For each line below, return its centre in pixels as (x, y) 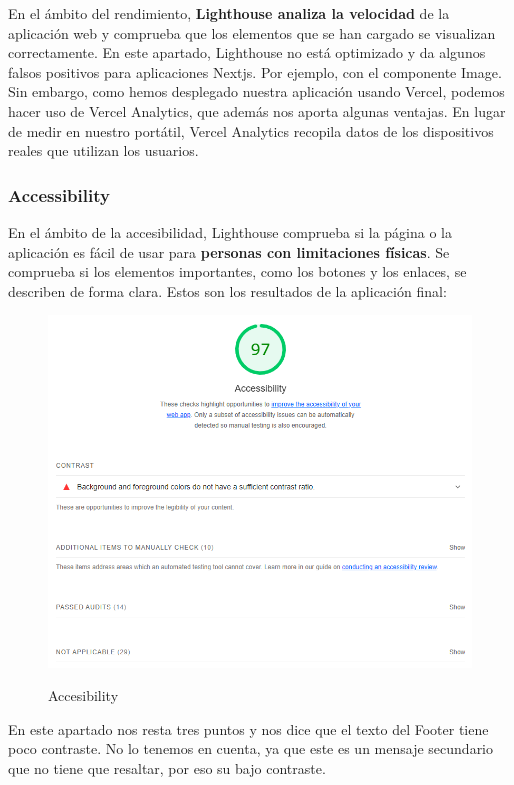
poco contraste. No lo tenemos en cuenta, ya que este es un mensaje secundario (251, 748)
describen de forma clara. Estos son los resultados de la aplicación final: (227, 290)
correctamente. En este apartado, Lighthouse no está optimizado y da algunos (247, 52)
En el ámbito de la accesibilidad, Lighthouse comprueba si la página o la (230, 231)
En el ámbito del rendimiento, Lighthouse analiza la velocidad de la (229, 13)
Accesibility (83, 695)
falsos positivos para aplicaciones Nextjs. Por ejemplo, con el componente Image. (255, 71)
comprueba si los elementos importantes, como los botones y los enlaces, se (237, 271)
